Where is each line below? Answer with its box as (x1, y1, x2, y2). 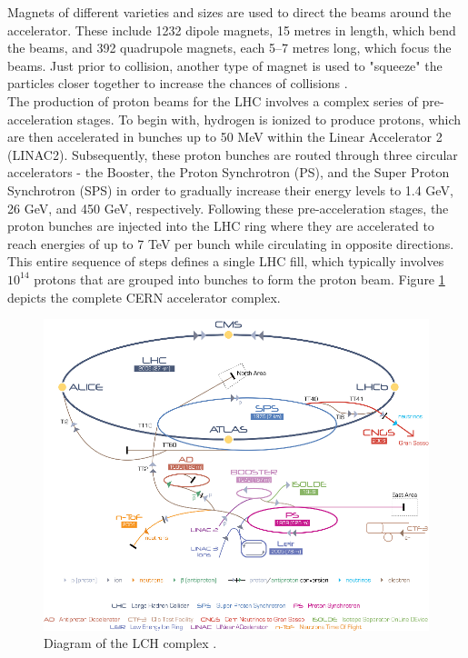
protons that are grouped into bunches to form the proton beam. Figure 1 (34, 269, 445, 288)
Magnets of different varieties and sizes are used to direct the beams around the (7, 3, 452, 21)
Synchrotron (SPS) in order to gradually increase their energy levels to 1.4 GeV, (7, 180, 453, 199)
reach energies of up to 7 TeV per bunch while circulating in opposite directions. (7, 234, 454, 253)
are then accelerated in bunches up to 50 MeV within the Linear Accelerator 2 (7, 127, 443, 146)
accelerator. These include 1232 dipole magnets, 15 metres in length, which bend (7, 20, 456, 39)
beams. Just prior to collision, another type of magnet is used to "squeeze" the (7, 55, 443, 75)
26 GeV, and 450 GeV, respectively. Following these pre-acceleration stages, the (7, 198, 449, 217)
